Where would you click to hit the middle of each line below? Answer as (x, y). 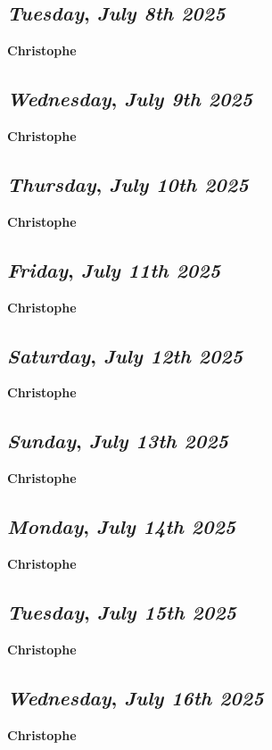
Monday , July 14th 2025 (122, 526)
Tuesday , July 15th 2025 (122, 611)
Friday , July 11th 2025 (114, 269)
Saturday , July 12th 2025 (125, 355)
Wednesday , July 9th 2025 (130, 99)
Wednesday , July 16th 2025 (136, 697)
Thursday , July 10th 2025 (128, 183)
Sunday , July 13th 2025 (118, 441)
